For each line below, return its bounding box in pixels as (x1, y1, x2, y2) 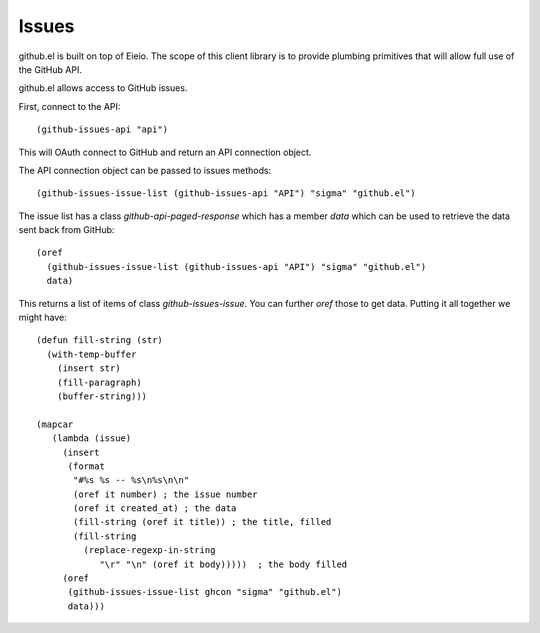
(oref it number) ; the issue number (73, 488, 259, 500)
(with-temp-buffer (46, 348, 137, 360)
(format (67, 460, 105, 472)
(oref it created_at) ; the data (73, 503, 237, 514)
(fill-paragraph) (56, 376, 142, 388)
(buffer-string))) (56, 390, 148, 402)
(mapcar (36, 418, 74, 430)
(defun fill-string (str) (36, 335, 164, 346)
